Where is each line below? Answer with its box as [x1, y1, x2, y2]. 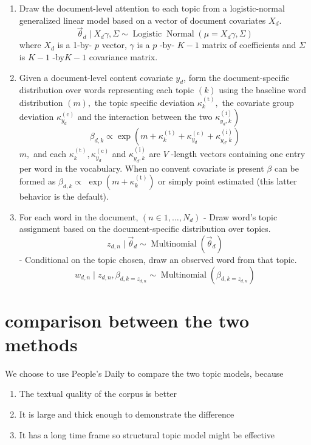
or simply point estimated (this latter [158, 175, 297, 187]
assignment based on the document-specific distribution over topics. [19, 222, 271, 235]
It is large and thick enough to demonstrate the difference [19, 408, 234, 421]
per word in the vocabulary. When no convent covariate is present [19, 161, 264, 174]
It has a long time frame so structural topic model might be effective [19, 428, 275, 441]
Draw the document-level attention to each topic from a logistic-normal [19, 2, 285, 14]
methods [5, 331, 78, 356]
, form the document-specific [183, 71, 290, 83]
